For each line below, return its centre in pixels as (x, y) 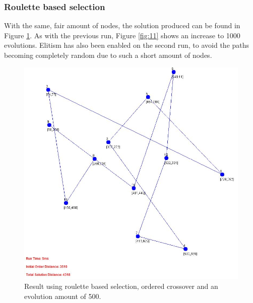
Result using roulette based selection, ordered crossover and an (121, 286)
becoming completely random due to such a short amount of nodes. (108, 55)
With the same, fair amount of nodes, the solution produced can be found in (122, 25)
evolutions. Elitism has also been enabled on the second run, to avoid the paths (127, 45)
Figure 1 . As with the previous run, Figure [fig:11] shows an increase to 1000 (122, 35)
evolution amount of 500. (63, 296)
